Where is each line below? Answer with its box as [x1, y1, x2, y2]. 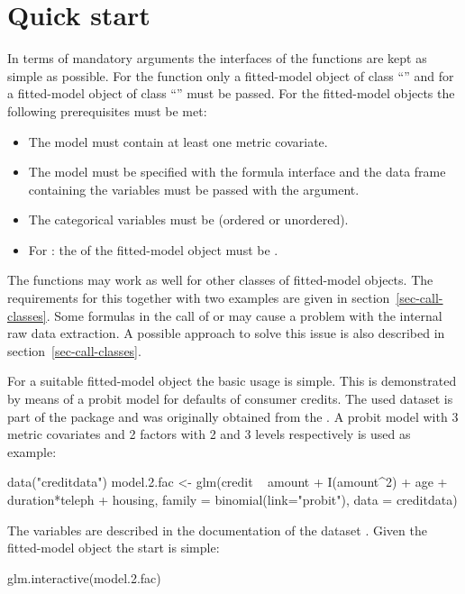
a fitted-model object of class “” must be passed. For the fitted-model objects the [7, 84, 455, 103]
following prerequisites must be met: [7, 101, 207, 120]
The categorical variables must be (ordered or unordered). [28, 210, 349, 229]
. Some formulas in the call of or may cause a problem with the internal [46, 306, 442, 324]
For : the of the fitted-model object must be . [28, 240, 278, 259]
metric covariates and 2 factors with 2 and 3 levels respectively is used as [7, 425, 411, 443]
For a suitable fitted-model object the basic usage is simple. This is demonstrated [7, 371, 457, 390]
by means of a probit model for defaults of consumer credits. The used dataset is [7, 389, 453, 408]
